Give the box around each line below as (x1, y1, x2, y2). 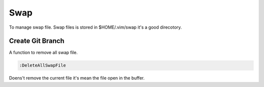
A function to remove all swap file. (9, 50, 78, 55)
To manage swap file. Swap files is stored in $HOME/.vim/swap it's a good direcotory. (9, 24, 182, 30)
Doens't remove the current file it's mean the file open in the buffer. (9, 75, 145, 81)
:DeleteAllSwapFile (19, 63, 66, 68)
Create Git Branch (9, 37, 65, 45)
